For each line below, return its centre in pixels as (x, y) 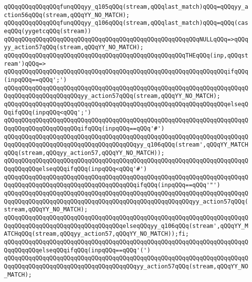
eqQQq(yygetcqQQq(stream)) (48, 31)
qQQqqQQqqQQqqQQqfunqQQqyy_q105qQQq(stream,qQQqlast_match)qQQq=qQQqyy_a (126, 7)
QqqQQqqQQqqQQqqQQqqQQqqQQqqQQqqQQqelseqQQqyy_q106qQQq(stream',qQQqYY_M (126, 226)
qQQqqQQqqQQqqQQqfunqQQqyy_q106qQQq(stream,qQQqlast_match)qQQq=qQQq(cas (126, 23)
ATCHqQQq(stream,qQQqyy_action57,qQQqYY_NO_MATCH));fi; (97, 234)
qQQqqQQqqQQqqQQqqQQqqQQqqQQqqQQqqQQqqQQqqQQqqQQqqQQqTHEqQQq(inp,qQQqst (126, 55)
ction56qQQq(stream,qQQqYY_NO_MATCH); (67, 15)
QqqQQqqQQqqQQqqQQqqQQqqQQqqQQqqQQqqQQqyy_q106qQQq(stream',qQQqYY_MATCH (126, 145)
